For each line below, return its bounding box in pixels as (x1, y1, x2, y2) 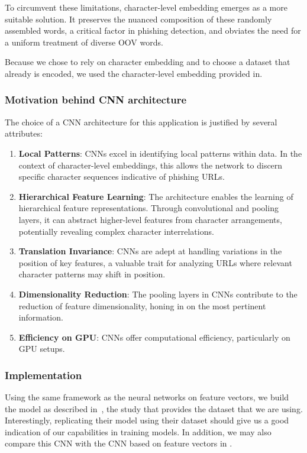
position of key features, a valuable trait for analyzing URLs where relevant (18, 256, 292, 268)
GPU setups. (18, 342, 65, 355)
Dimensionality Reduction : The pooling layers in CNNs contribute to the (18, 287, 298, 300)
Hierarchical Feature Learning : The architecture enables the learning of (18, 190, 293, 202)
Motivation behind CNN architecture (5, 92, 187, 107)
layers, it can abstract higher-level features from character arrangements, (18, 213, 282, 225)
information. (18, 311, 63, 323)
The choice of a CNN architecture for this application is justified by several (5, 115, 277, 128)
